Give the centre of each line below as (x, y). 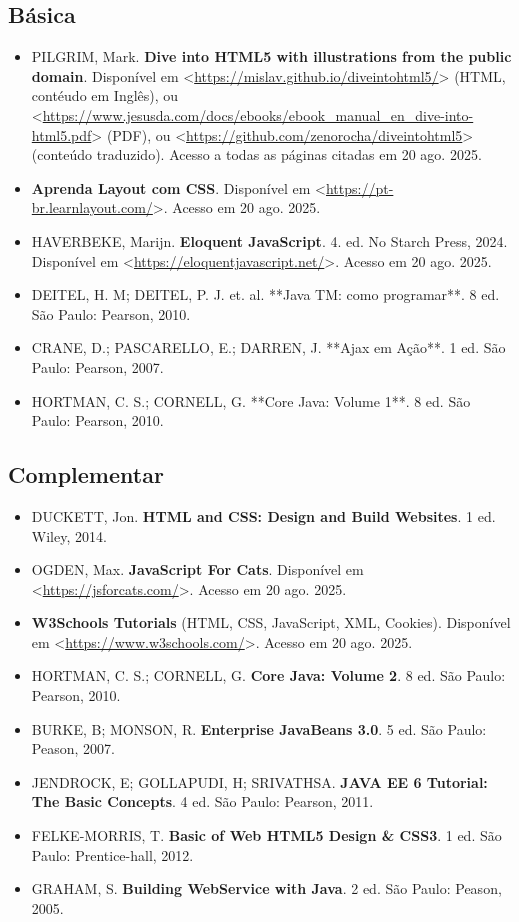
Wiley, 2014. (69, 535)
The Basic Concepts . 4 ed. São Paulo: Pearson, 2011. (202, 801)
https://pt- (359, 187)
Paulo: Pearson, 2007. (97, 366)
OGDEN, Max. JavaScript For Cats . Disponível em (197, 569)
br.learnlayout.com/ (92, 207)
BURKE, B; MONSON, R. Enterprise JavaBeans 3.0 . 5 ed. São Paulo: (259, 728)
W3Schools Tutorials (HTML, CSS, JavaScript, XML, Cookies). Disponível (271, 622)
